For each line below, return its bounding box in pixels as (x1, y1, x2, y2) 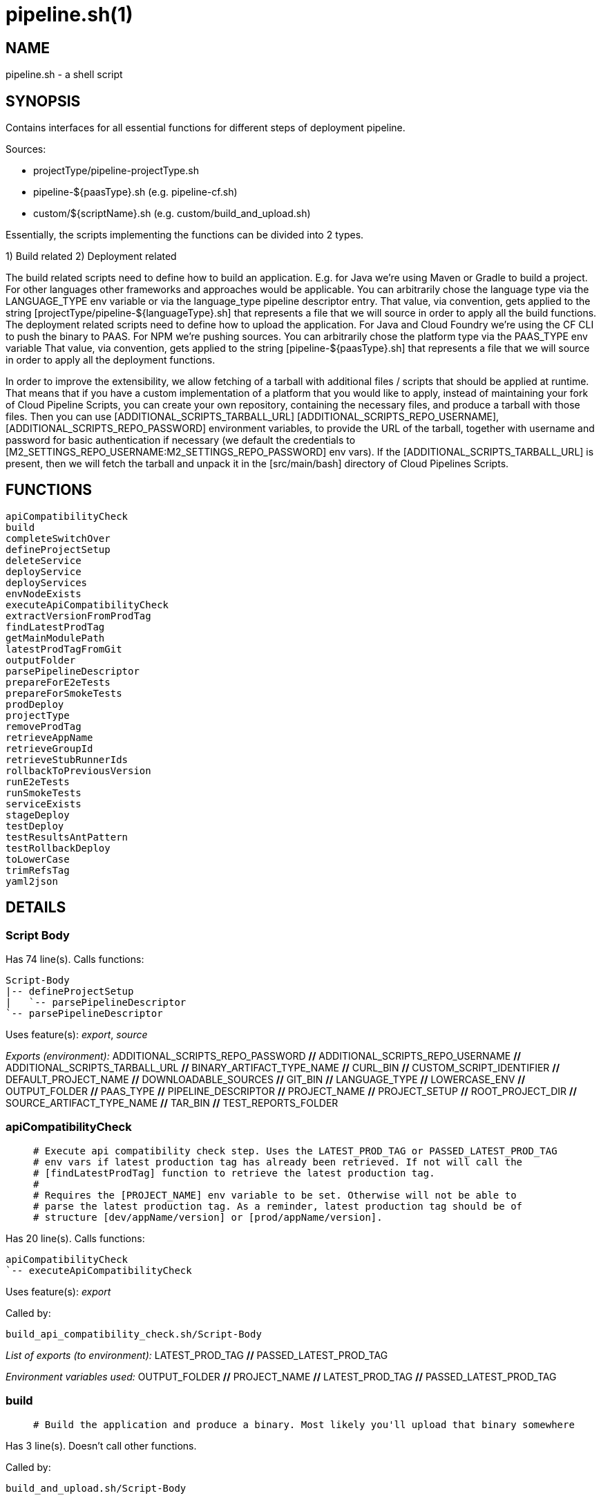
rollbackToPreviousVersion (6, 765, 151, 776)
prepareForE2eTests (6, 676, 111, 688)
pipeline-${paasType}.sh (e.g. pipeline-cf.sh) (33, 186, 238, 198)
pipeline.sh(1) (6, 3, 133, 26)
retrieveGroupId (6, 742, 93, 754)
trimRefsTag (6, 864, 70, 876)
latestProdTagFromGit (6, 643, 122, 655)
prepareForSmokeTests (6, 687, 122, 699)
